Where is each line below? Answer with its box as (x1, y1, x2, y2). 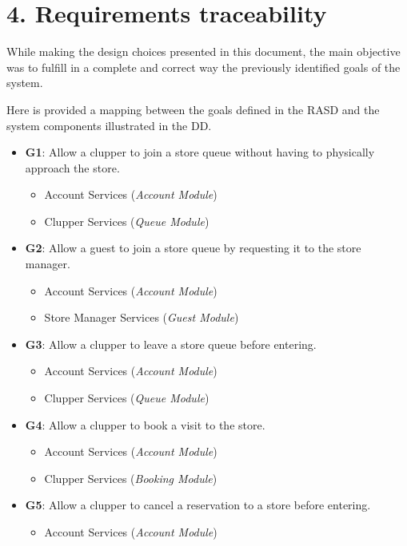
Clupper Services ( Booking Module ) (44, 469, 217, 486)
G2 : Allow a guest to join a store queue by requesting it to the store (25, 239, 361, 256)
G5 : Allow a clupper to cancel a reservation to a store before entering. (25, 497, 371, 513)
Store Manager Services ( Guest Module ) (44, 309, 239, 326)
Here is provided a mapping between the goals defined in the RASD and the (6, 101, 380, 117)
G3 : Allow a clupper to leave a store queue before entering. (25, 335, 317, 352)
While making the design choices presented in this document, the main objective (6, 43, 401, 60)
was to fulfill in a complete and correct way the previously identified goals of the (6, 58, 401, 75)
